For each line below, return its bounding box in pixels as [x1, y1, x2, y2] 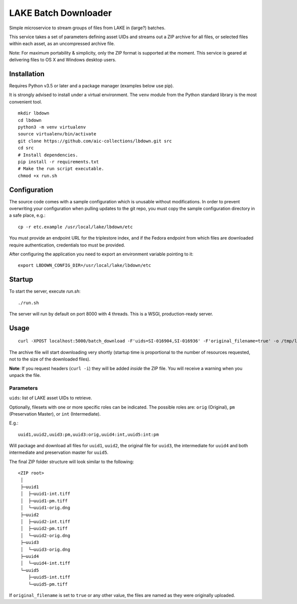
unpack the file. [9, 372, 41, 378]
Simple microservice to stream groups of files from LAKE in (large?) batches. [9, 25, 166, 31]
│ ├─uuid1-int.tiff [20, 491, 70, 497]
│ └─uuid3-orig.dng [20, 546, 70, 552]
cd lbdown [18, 117, 42, 123]
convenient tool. [9, 99, 42, 105]
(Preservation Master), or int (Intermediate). [9, 411, 101, 417]
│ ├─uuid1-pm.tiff [20, 498, 68, 503]
